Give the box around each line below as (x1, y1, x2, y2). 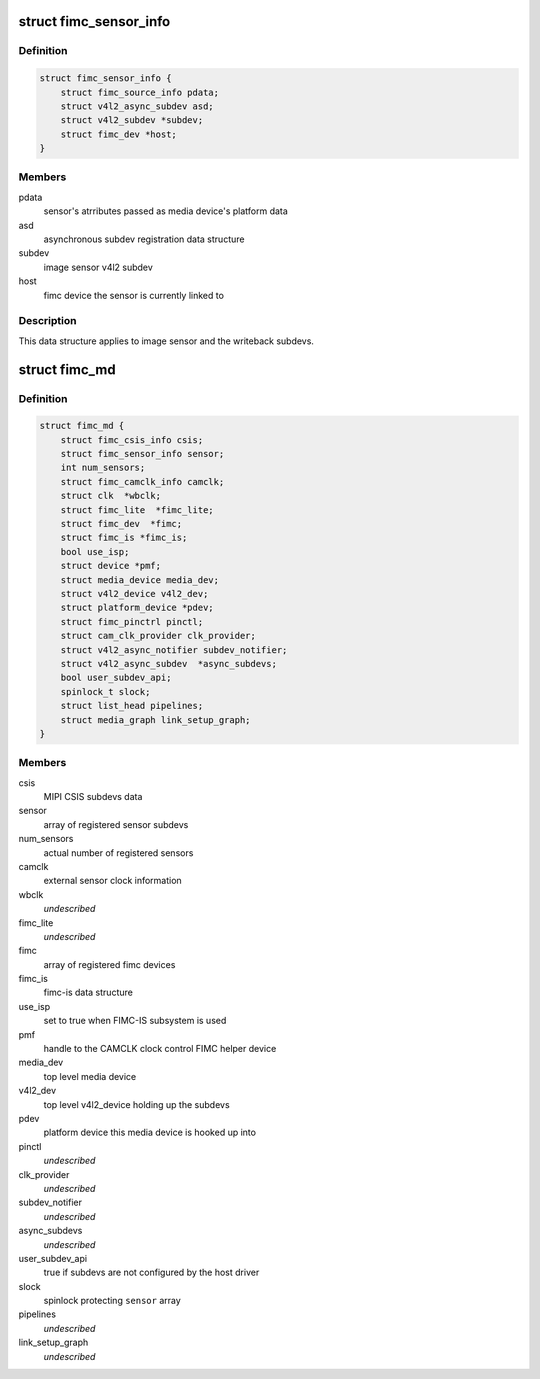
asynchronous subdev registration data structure (43, 233, 245, 245)
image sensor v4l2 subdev (43, 261, 154, 273)
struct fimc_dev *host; (60, 128, 177, 140)
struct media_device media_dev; (60, 574, 220, 585)
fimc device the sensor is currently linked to (43, 289, 225, 301)
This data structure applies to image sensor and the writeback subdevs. (18, 335, 315, 347)
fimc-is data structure (43, 986, 134, 999)
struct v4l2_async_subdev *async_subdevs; (60, 658, 277, 669)
